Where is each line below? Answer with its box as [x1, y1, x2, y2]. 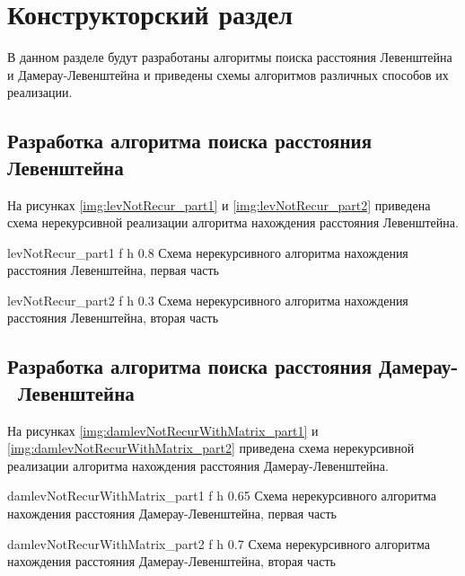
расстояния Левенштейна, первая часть [7, 261, 219, 279]
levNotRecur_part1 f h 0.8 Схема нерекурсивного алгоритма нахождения [7, 243, 408, 261]
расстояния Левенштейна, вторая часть [7, 308, 219, 327]
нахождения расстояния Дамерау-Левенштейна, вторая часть [7, 552, 336, 571]
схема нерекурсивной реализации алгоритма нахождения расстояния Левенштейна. [7, 213, 459, 232]
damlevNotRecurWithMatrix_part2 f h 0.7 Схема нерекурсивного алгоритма [7, 534, 430, 553]
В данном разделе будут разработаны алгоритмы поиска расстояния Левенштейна [7, 48, 452, 66]
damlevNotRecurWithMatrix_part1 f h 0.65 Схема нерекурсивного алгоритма [7, 486, 436, 505]
